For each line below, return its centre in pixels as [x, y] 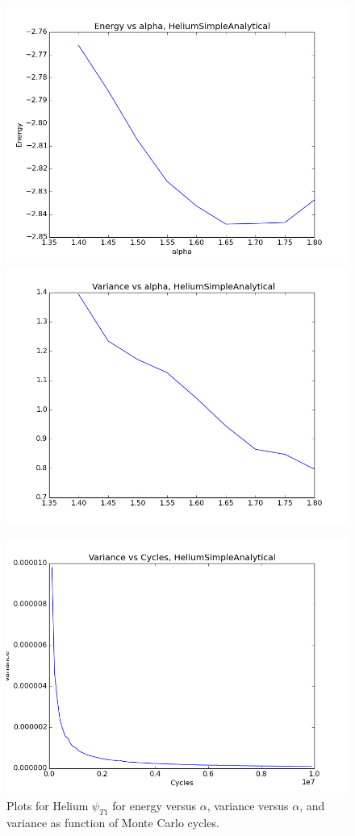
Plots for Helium [48, 805]
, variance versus [248, 805]
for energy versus [155, 805]
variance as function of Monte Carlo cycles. [113, 822]
